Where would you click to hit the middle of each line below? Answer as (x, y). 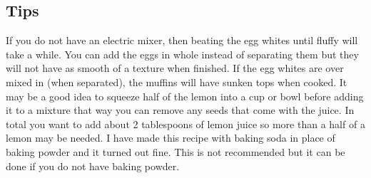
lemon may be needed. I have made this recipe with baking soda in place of (171, 138)
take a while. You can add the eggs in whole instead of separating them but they (182, 54)
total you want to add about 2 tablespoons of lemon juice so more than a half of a (185, 124)
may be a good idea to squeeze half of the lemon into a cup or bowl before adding (185, 96)
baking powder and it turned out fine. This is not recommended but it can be (176, 151)
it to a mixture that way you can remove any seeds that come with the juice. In (180, 110)
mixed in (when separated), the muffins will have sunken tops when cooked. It (177, 82)
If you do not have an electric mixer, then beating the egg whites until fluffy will (182, 40)
